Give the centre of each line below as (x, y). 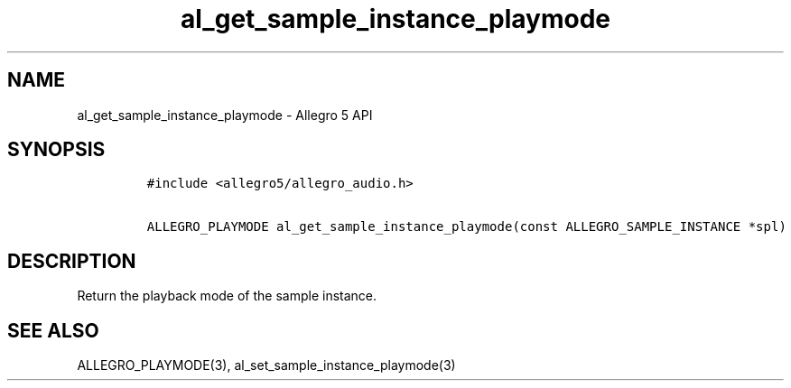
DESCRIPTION (72, 261)
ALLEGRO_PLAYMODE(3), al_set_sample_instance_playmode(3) (266, 365)
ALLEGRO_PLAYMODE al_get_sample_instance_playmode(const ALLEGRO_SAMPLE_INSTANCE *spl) (466, 227)
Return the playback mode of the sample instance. (227, 296)
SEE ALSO (53, 330)
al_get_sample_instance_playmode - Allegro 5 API (225, 115)
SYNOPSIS (56, 150)
